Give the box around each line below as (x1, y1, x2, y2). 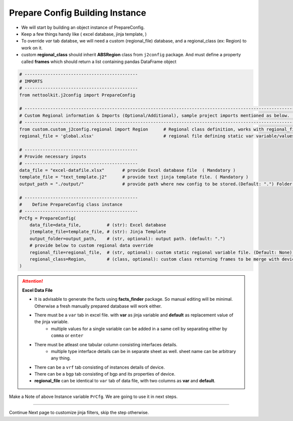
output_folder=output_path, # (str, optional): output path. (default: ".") (29, 236, 226, 242)
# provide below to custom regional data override (29, 243, 153, 248)
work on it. (21, 44, 43, 51)
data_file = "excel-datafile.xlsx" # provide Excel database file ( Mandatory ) (19, 167, 236, 173)
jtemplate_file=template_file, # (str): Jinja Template (29, 229, 167, 235)
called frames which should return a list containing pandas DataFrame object (21, 59, 177, 65)
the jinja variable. (34, 319, 69, 325)
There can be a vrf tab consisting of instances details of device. (34, 364, 165, 370)
